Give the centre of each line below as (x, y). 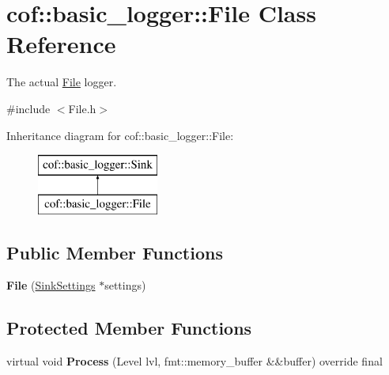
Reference (61, 44)
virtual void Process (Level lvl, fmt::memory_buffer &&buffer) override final (194, 361)
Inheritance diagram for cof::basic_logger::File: (120, 135)
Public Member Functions (115, 252)
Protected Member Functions (129, 328)
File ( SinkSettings (51, 285)
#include (28, 108)
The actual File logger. (62, 82)
